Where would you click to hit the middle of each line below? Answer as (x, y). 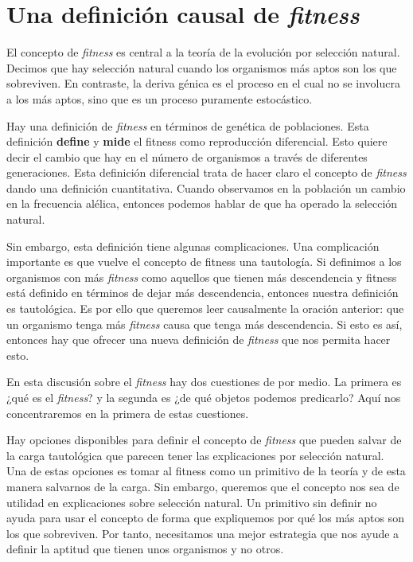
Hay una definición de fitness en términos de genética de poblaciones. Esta (188, 125)
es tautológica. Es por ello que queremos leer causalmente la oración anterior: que (205, 308)
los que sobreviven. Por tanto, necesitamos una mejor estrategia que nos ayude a (203, 533)
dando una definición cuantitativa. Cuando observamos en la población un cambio (206, 187)
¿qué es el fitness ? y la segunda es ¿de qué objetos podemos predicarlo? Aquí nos (204, 397)
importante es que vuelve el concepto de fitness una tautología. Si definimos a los (204, 261)
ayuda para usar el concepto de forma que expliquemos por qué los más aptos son (205, 518)
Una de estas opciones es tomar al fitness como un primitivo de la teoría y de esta (206, 471)
